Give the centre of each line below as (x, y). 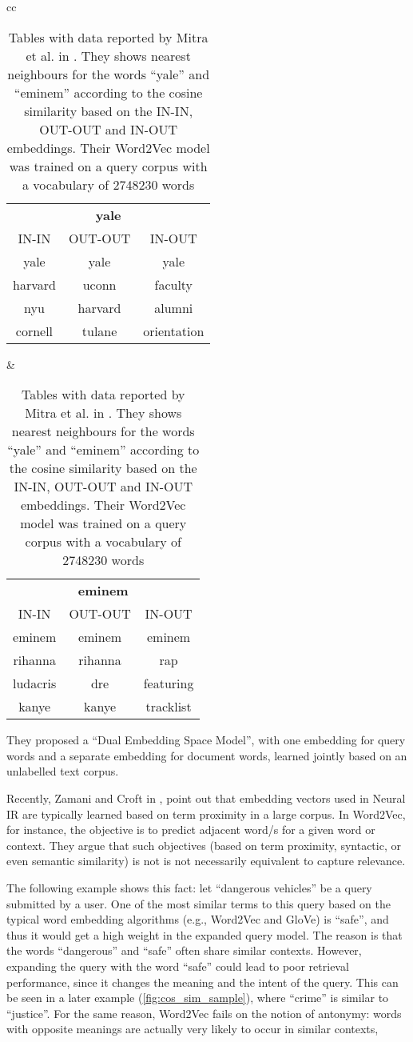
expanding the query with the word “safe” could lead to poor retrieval (178, 966)
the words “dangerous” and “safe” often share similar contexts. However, (184, 950)
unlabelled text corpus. (63, 771)
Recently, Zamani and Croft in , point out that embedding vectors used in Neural (206, 798)
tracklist (169, 707)
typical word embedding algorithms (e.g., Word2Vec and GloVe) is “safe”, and (198, 919)
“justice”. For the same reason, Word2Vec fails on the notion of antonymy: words (204, 1013)
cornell (34, 331)
